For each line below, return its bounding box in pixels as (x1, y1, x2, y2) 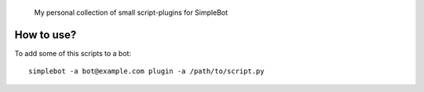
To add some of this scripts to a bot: (14, 48, 132, 58)
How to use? (14, 28, 77, 41)
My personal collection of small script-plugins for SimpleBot (34, 8, 228, 17)
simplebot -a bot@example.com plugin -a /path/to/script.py (28, 67, 265, 76)
